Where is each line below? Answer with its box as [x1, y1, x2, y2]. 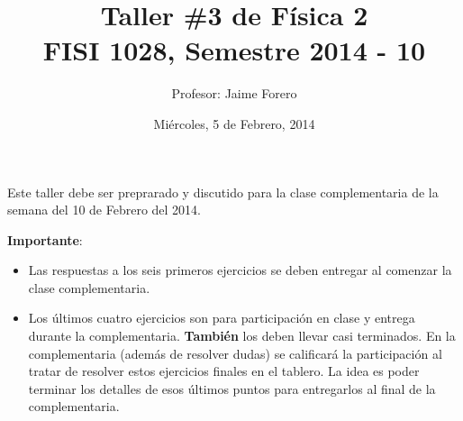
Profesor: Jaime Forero [171, 84, 297, 103]
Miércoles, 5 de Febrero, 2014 [153, 114, 315, 133]
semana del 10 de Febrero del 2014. [7, 200, 201, 219]
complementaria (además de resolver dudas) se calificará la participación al [28, 343, 442, 362]
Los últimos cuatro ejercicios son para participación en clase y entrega [28, 308, 415, 327]
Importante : [7, 230, 83, 249]
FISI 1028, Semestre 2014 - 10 [42, 32, 426, 69]
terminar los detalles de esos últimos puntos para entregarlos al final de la [28, 379, 436, 398]
